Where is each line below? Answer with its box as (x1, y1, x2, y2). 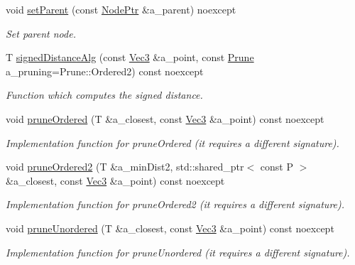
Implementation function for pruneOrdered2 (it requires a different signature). (6, 197, 345, 212)
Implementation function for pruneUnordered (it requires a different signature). (6, 244, 350, 259)
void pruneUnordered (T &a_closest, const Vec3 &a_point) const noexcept (6, 220, 334, 235)
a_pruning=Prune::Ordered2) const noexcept (6, 63, 204, 78)
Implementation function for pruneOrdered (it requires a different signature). (6, 135, 339, 150)
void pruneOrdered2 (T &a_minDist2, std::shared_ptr (6, 159, 244, 174)
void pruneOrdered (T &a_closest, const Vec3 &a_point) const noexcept (6, 111, 324, 126)
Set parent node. (6, 26, 76, 40)
